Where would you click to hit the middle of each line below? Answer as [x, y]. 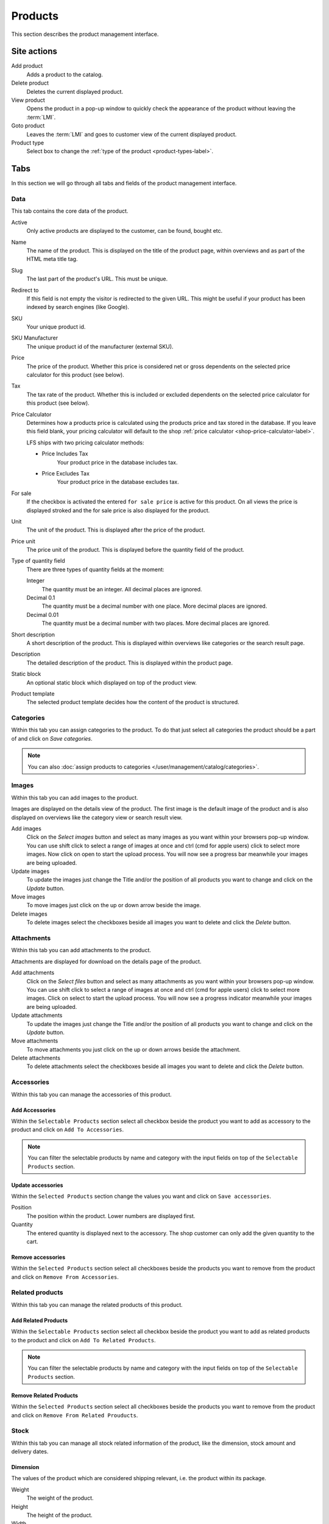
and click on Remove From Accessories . [65, 1277]
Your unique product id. [56, 327]
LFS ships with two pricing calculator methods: [85, 443]
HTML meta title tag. [52, 259]
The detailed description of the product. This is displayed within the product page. [130, 663]
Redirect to [25, 290]
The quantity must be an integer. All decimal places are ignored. [122, 589]
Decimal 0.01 [43, 614]
